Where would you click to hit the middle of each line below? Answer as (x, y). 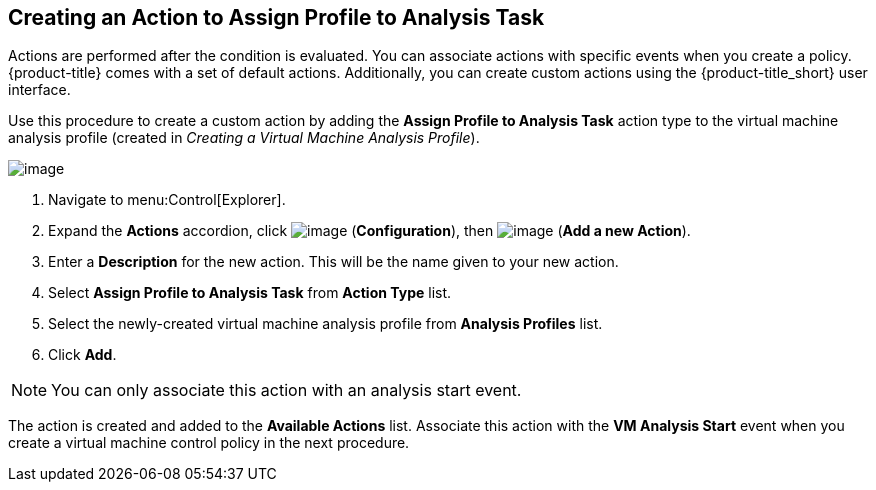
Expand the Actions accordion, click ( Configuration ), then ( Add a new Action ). (369, 231)
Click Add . (82, 355)
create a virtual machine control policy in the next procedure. (209, 443)
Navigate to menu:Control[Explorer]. (167, 200)
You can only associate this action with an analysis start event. (286, 390)
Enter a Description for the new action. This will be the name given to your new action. (333, 262)
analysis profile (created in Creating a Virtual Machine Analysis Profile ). (244, 138)
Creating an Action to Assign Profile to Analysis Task (276, 17)
